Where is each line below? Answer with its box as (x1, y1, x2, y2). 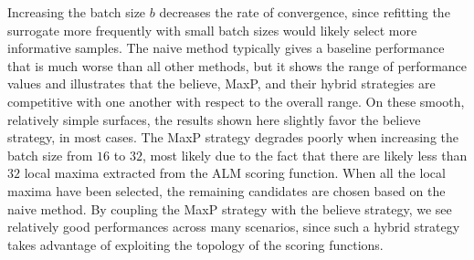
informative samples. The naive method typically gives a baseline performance (7, 38, 445, 57)
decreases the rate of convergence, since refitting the (159, 3, 450, 21)
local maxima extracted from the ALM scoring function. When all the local (24, 163, 446, 182)
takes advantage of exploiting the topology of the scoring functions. (7, 234, 384, 254)
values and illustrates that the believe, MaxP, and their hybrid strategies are (7, 74, 436, 93)
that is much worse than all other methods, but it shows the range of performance (7, 56, 468, 75)
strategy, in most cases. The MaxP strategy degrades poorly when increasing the (7, 128, 459, 147)
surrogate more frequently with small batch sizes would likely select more (7, 20, 417, 39)
